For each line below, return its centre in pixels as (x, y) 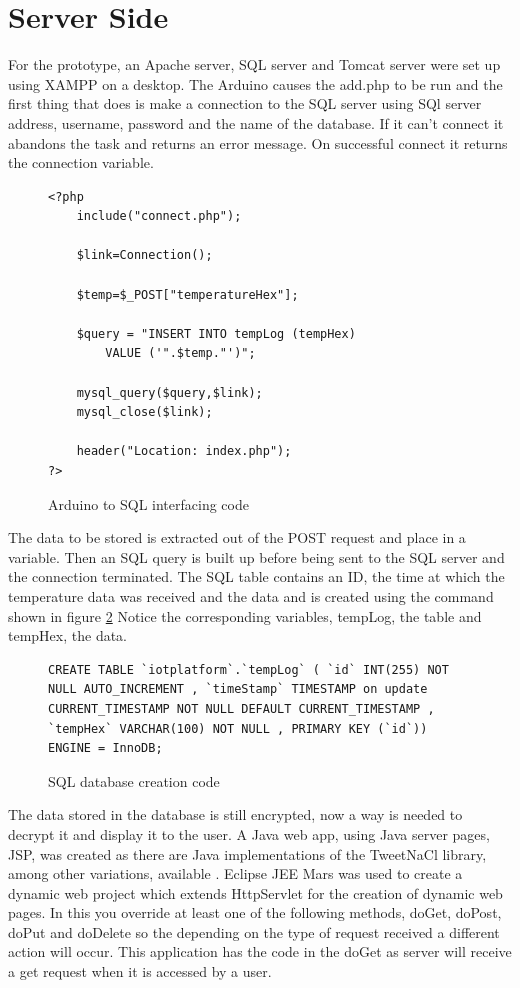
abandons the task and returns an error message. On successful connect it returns (258, 142)
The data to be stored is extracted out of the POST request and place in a (237, 537)
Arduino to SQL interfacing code (148, 503)
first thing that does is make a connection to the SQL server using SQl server (245, 103)
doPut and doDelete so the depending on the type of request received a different (254, 931)
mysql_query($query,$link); (169, 392)
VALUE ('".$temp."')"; (180, 353)
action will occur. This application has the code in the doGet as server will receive (260, 951)
